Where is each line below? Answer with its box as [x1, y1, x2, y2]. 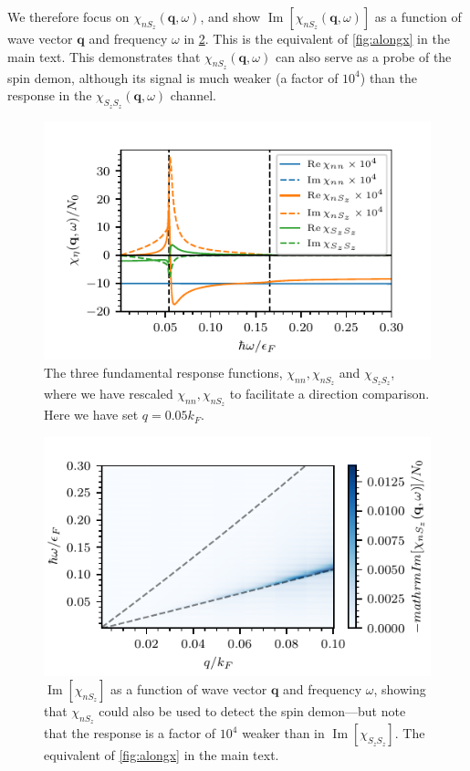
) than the [360, 68, 418, 87]
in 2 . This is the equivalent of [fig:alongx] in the [183, 29, 450, 47]
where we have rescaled [44, 384, 173, 403]
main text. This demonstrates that [7, 47, 201, 66]
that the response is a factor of [44, 724, 216, 743]
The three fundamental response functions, [44, 362, 283, 381]
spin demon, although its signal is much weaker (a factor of [7, 68, 339, 87]
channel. [170, 86, 216, 105]
